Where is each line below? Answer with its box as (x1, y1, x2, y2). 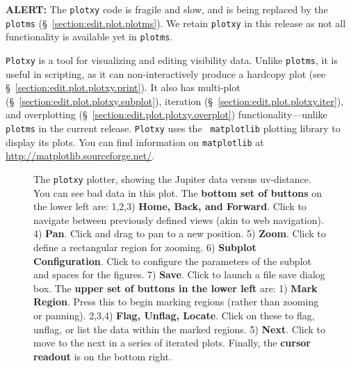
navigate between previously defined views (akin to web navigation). (33, 212, 324, 227)
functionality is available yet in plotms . (6, 29, 173, 44)
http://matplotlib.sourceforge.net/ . (6, 148, 155, 163)
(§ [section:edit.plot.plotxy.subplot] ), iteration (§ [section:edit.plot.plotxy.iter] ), (6, 93, 344, 108)
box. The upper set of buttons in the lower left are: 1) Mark (33, 280, 318, 295)
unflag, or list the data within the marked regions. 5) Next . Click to (33, 321, 326, 336)
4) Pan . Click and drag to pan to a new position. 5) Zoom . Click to (33, 226, 326, 241)
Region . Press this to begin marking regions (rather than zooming (33, 294, 319, 309)
